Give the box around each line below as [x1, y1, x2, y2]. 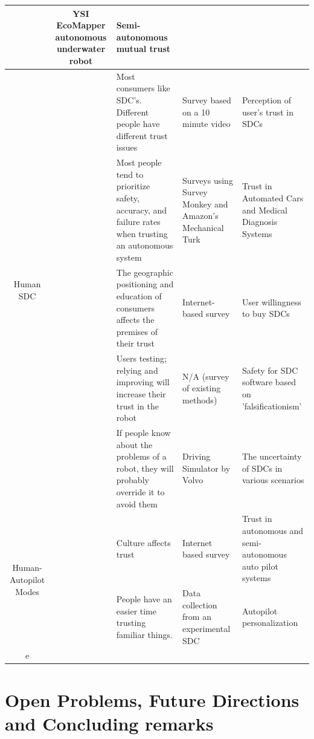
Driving [182, 450, 211, 463]
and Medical [242, 203, 287, 216]
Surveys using [182, 174, 233, 186]
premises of [116, 325, 158, 337]
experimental [182, 622, 231, 634]
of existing [182, 382, 221, 394]
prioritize [116, 180, 150, 192]
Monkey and [182, 197, 228, 210]
